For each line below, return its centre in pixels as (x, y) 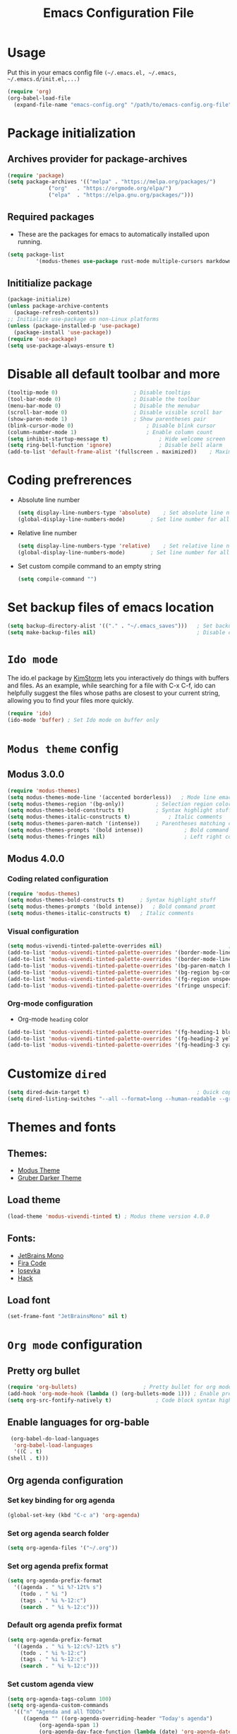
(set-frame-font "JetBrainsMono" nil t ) (68, 1317)
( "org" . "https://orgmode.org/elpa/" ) (110, 189)
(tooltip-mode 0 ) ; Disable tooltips (99, 393)
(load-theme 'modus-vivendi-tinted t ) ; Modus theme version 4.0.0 (109, 1216)
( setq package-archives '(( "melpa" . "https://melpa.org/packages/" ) (112, 182)
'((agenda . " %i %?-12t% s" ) (58, 1588)
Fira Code (32, 1263)
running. (30, 241)
